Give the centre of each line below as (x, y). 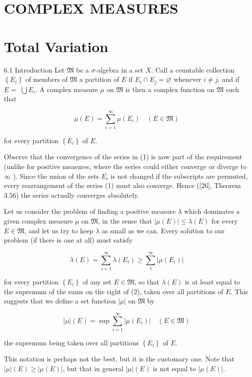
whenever (188, 79)
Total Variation (56, 46)
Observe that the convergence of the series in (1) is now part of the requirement (123, 157)
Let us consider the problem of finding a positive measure (90, 211)
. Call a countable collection (193, 69)
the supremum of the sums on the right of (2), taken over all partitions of (114, 291)
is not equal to (174, 368)
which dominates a (212, 211)
